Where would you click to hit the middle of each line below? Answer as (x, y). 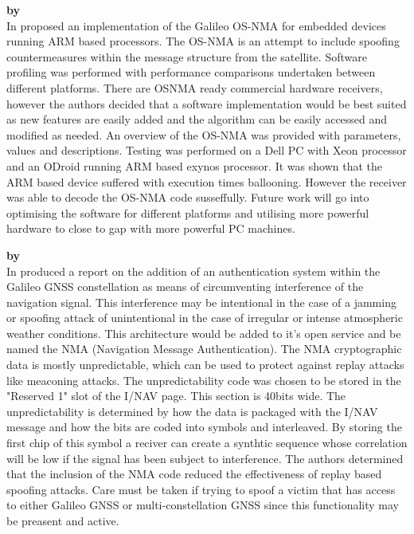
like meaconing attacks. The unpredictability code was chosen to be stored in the (204, 380)
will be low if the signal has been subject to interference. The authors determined (205, 458)
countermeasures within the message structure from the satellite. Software (187, 56)
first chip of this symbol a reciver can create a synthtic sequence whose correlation (207, 443)
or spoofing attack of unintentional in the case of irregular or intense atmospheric (205, 318)
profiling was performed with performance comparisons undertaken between (191, 72)
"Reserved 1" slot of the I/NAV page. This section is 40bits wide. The (176, 396)
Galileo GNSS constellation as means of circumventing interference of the (185, 287)
